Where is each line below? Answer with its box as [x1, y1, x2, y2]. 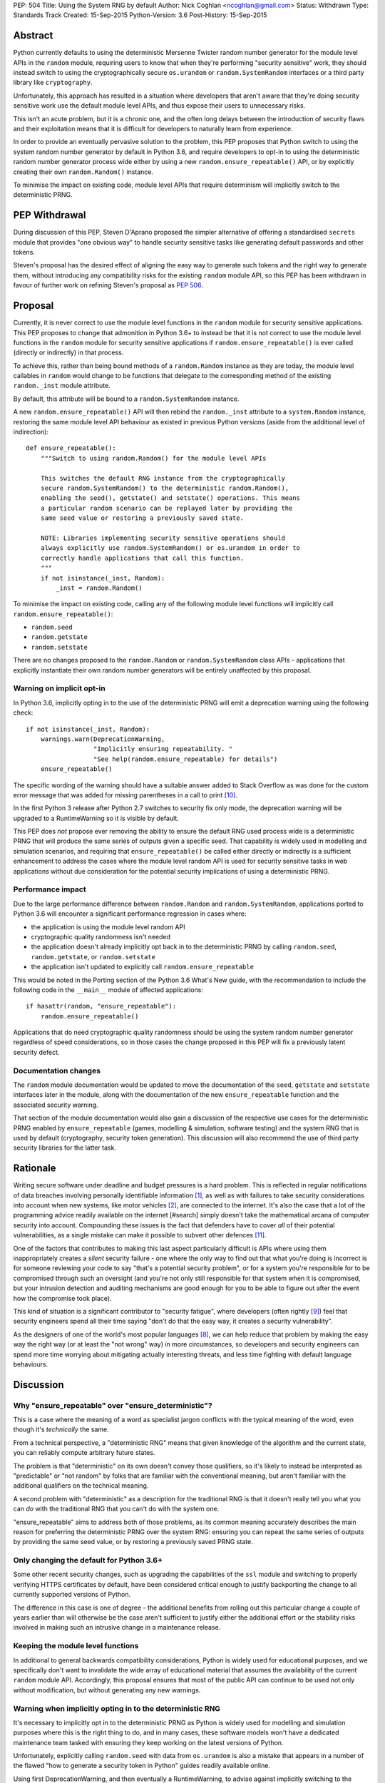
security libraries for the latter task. [13, 1143, 117, 1152]
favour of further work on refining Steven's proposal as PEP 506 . [13, 281, 203, 290]
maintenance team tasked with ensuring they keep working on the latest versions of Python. [13, 1738, 284, 1747]
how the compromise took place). [13, 1294, 112, 1302]
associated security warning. [13, 1100, 99, 1109]
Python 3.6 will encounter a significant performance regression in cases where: [13, 909, 247, 918]
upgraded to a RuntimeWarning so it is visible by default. [13, 814, 180, 822]
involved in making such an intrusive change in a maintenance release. [13, 1623, 221, 1632]
